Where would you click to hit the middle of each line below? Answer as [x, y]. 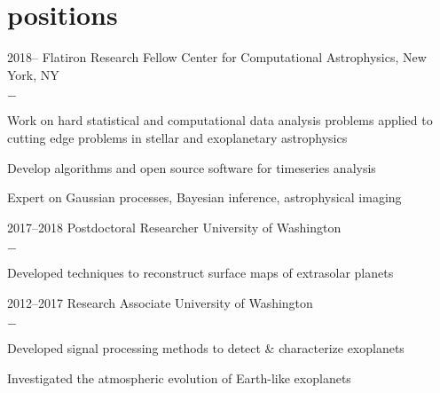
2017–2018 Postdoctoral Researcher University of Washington [174, 227]
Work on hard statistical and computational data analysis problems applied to [220, 120]
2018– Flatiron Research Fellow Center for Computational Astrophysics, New [217, 57]
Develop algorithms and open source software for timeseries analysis [192, 167]
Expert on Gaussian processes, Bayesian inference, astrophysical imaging [204, 197]
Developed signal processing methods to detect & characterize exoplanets [206, 348]
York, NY [33, 74]
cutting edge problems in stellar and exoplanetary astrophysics [177, 137]
